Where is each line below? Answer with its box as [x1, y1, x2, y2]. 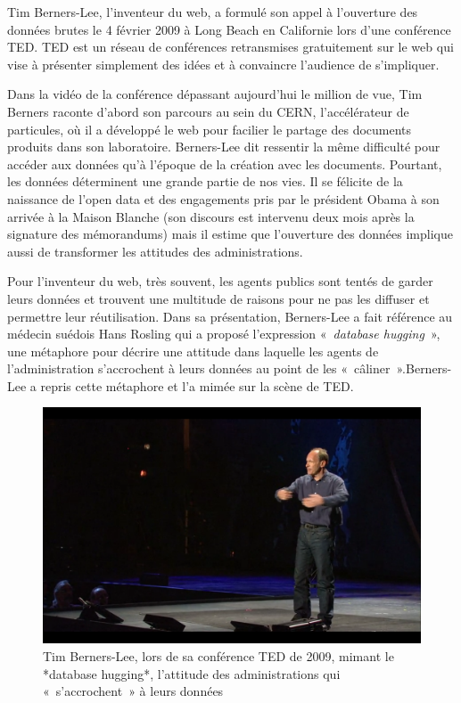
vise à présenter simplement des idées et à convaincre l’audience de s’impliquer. [7, 54, 440, 73]
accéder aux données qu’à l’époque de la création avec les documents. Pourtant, [7, 154, 442, 173]
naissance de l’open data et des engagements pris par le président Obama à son [7, 189, 440, 208]
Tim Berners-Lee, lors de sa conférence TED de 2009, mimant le [43, 647, 394, 666]
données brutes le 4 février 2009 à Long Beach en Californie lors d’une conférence [7, 20, 451, 38]
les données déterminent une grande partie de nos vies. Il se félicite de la [7, 172, 403, 191]
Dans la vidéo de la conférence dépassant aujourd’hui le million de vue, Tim [7, 85, 423, 103]
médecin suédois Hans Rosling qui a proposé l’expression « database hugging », [7, 324, 440, 343]
